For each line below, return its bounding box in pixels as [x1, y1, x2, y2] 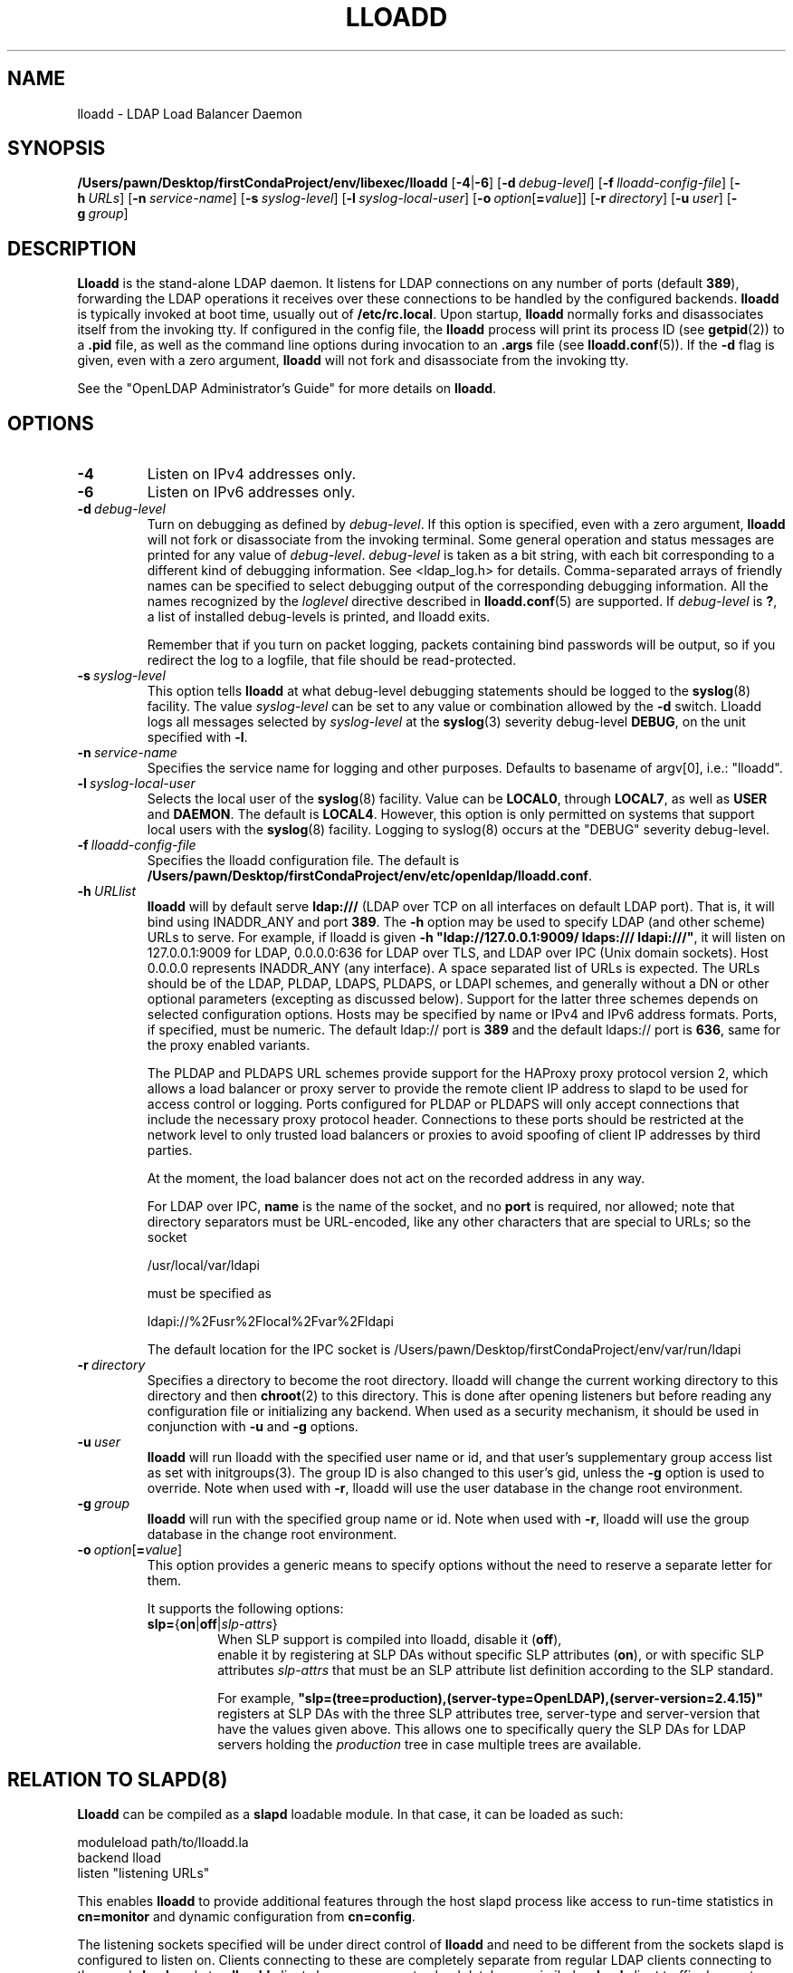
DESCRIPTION [7, 236, 137, 260]
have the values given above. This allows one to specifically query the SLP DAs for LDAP [217, 1721, 746, 1737]
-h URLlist [77, 883, 137, 900]
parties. [147, 1142, 193, 1159]
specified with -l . [147, 729, 248, 746]
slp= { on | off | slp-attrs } [147, 1616, 278, 1632]
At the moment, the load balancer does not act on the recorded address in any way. [147, 1170, 645, 1187]
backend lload [77, 1849, 162, 1865]
